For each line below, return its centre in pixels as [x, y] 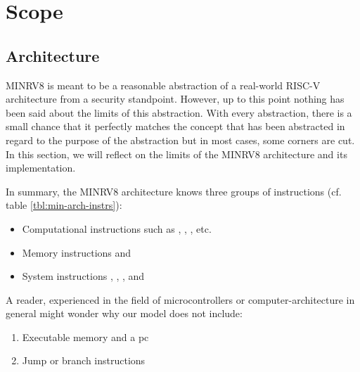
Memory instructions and [77, 252]
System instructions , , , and [83, 276]
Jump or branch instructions [84, 360]
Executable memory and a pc [85, 336]
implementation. [41, 168]
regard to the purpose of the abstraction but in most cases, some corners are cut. [180, 140]
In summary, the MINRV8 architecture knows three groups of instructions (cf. [174, 191]
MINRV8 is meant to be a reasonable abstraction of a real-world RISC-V [163, 85]
